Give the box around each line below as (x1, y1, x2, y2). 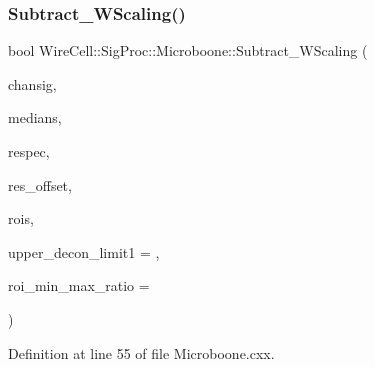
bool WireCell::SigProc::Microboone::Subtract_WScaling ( (8, 40, 368, 61)
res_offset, (8, 174, 72, 195)
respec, (8, 141, 50, 161)
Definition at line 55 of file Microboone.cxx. (8, 342, 275, 363)
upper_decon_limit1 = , (8, 241, 160, 262)
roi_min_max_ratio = (8, 275, 150, 296)
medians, (8, 107, 62, 128)
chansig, (8, 73, 57, 94)
